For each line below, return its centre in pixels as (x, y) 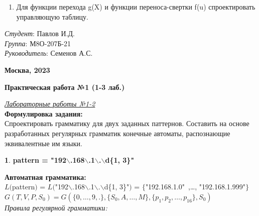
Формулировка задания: (44, 113)
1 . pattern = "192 (35, 160)
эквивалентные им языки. (43, 143)
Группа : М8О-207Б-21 (38, 43)
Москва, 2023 (27, 70)
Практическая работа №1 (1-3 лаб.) (65, 87)
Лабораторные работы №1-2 (50, 104)
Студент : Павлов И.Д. (40, 33)
